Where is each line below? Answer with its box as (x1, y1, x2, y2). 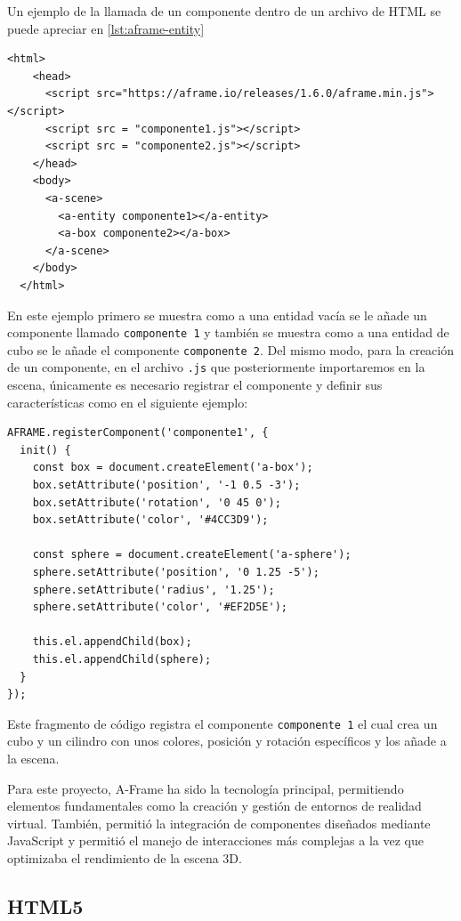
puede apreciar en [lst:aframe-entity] (7, 19, 205, 37)
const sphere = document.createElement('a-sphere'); (32, 548, 352, 561)
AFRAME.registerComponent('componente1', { (7, 426, 269, 440)
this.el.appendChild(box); (32, 635, 192, 649)
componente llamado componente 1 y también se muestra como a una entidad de (7, 323, 449, 342)
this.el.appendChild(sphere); (32, 652, 212, 666)
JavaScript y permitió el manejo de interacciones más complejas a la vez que (7, 831, 424, 850)
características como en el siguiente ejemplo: (7, 392, 248, 411)
